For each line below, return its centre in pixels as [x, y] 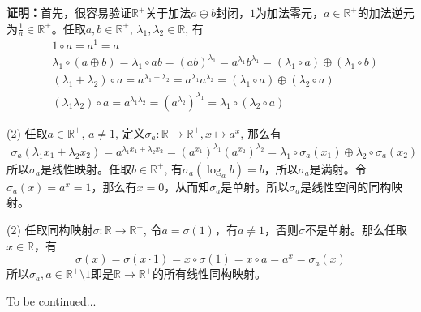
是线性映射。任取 [86, 168]
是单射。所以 [255, 186]
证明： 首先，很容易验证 [69, 12]
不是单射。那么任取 [356, 230]
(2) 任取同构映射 [50, 230]
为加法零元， [289, 12]
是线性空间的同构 [346, 186]
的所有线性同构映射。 [210, 274]
